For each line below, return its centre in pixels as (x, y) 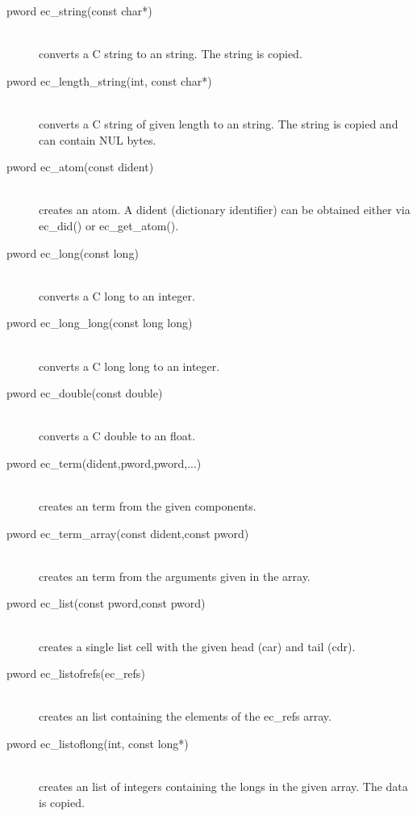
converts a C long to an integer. (117, 295)
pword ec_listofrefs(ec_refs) (76, 673)
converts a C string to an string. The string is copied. (171, 54)
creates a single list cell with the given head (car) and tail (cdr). (197, 646)
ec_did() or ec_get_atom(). (109, 225)
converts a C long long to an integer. (129, 366)
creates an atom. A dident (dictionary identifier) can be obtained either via (225, 210)
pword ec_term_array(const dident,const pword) (128, 533)
